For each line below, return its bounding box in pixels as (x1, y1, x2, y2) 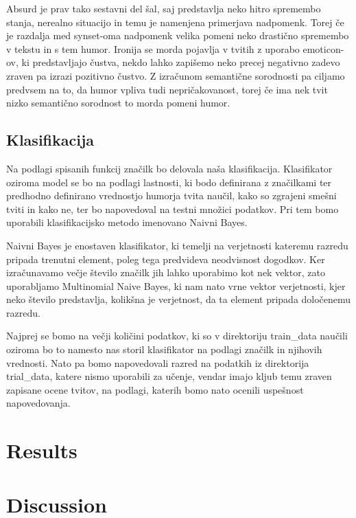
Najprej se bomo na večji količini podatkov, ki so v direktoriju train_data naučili (6, 328, 348, 343)
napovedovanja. (6, 396, 71, 410)
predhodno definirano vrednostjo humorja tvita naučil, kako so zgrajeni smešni (6, 188, 337, 203)
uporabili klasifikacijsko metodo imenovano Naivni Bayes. (6, 215, 248, 229)
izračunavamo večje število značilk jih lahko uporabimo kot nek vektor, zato (6, 265, 325, 280)
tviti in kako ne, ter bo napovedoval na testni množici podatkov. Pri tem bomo (6, 201, 339, 216)
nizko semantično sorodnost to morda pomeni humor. (6, 95, 230, 110)
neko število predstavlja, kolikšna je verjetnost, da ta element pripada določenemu (6, 292, 351, 306)
